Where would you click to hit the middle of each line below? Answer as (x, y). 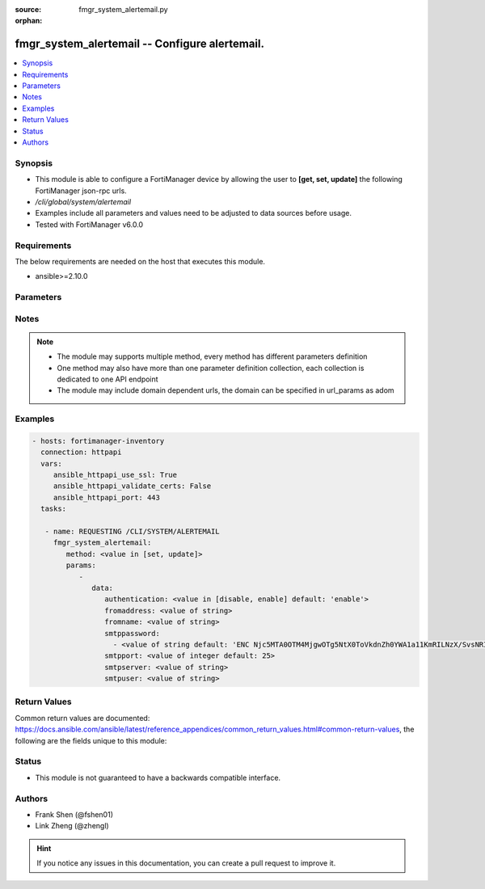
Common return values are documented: (82, 718)
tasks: (54, 509)
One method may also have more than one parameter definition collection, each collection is (211, 368)
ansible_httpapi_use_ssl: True (115, 475)
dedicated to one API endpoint (108, 379)
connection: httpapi (81, 452)
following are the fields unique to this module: (91, 740)
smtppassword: (132, 633)
